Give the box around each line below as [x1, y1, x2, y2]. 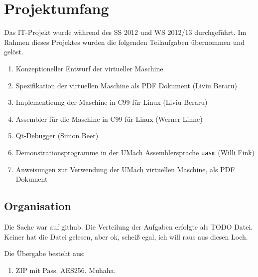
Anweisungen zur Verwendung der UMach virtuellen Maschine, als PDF [15, 164, 235, 174]
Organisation [4, 198, 71, 214]
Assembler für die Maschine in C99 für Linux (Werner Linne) [15, 113, 203, 124]
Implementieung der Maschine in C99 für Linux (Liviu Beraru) [15, 97, 208, 107]
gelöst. [4, 46, 23, 57]
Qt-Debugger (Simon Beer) [15, 130, 99, 141]
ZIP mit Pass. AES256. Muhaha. [15, 265, 116, 275]
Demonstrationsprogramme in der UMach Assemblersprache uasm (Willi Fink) [15, 147, 255, 157]
